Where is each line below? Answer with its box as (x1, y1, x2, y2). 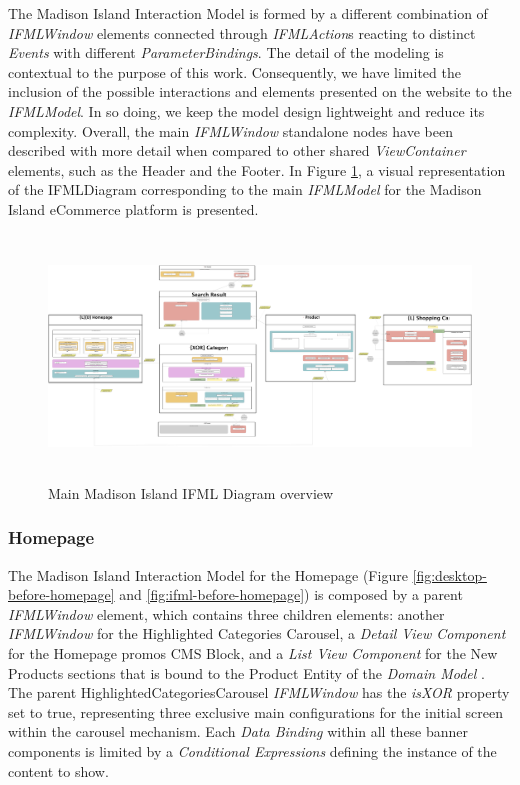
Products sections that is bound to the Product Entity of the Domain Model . (8, 662, 485, 683)
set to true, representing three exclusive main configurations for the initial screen (8, 701, 503, 722)
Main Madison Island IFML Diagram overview (48, 482, 334, 503)
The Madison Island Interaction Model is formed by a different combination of (8, 3, 488, 23)
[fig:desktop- (412, 564, 487, 585)
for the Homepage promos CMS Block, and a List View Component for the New (8, 642, 498, 663)
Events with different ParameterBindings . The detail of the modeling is (8, 42, 444, 63)
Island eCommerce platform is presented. (8, 198, 259, 219)
